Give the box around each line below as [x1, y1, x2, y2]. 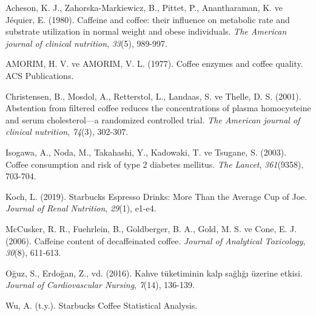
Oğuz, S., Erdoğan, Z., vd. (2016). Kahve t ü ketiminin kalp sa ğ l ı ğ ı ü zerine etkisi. [5, 266, 303, 279]
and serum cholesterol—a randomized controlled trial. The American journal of [5, 113, 300, 126]
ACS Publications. [5, 69, 74, 81]
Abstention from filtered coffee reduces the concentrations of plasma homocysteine [5, 101, 311, 114]
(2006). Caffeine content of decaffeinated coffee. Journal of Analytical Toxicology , [5, 234, 306, 247]
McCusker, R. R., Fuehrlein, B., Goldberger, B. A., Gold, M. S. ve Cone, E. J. [5, 222, 297, 235]
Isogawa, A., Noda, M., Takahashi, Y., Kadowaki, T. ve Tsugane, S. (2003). [5, 145, 287, 158]
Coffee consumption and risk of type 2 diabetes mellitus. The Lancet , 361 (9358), [5, 157, 304, 170]
